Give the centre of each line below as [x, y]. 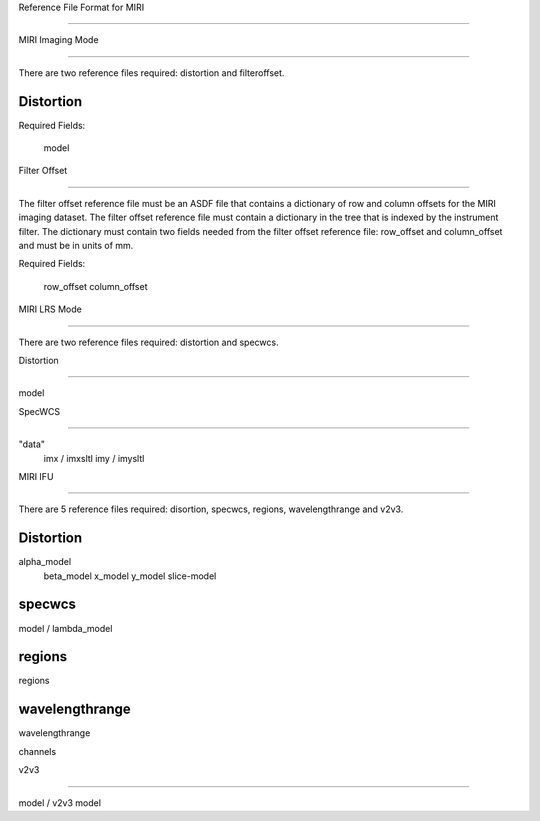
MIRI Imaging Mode [58, 40]
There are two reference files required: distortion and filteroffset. [151, 72]
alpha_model [45, 562]
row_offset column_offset [95, 286]
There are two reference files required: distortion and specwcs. [148, 342]
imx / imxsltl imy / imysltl [94, 458]
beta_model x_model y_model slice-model [130, 576]
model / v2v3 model [60, 802]
